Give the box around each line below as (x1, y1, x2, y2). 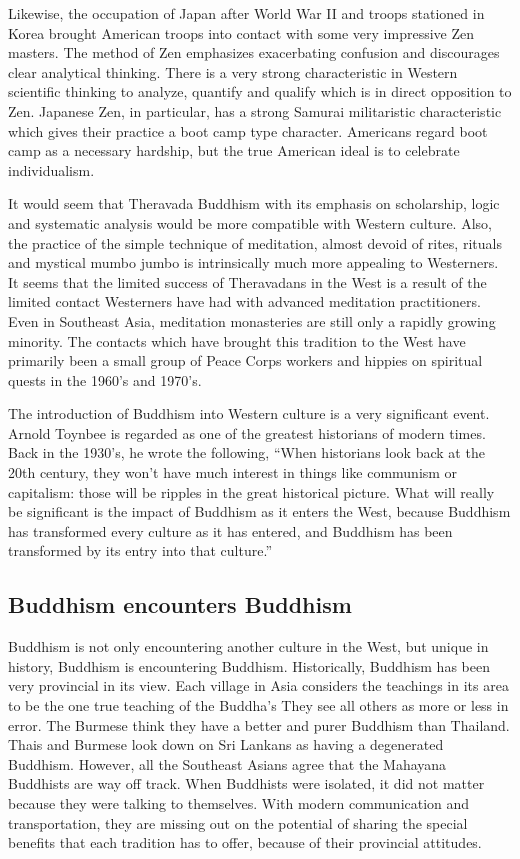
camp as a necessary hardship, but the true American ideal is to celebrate (8, 140, 460, 161)
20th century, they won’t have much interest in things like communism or (8, 462, 458, 483)
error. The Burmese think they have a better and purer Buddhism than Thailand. (8, 714, 510, 735)
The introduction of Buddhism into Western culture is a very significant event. (8, 403, 490, 424)
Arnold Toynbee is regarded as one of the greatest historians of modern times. (8, 422, 486, 443)
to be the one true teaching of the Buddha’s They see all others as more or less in (8, 695, 509, 716)
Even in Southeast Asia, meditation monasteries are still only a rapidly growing (8, 310, 496, 331)
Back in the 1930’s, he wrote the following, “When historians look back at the (8, 442, 485, 463)
